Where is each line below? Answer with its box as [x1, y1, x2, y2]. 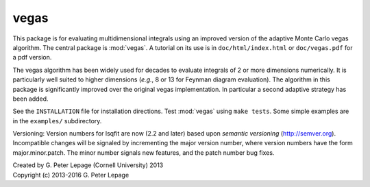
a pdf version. [12, 53, 52, 62]
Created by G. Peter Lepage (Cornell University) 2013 [12, 161, 164, 169]
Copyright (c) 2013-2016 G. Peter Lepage [12, 171, 129, 179]
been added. [12, 95, 49, 103]
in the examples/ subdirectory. [12, 116, 102, 125]
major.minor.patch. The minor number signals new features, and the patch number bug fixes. [12, 148, 275, 157]
